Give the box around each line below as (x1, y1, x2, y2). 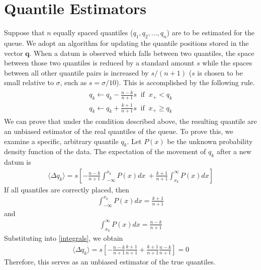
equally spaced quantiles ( (53, 27, 133, 38)
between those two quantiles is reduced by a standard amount (4, 57, 195, 68)
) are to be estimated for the (166, 27, 254, 38)
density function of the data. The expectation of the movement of (4, 146, 206, 157)
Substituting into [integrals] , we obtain (4, 233, 123, 243)
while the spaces (202, 57, 252, 68)
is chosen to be (197, 67, 243, 78)
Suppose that (4, 27, 45, 38)
